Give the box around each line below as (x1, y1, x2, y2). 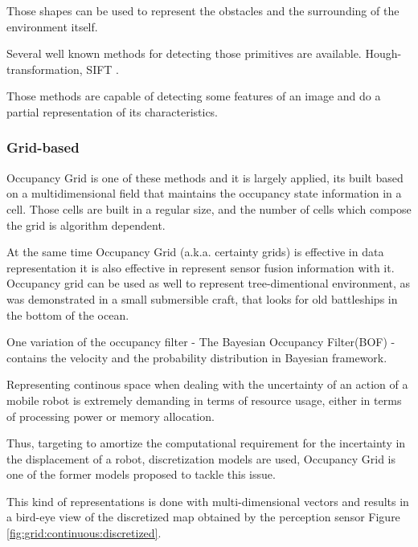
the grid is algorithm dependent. (6, 216, 166, 233)
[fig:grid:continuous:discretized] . (6, 525, 162, 541)
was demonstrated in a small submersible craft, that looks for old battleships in (6, 290, 398, 307)
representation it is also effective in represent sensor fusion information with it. (6, 259, 395, 276)
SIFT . (86, 60, 119, 77)
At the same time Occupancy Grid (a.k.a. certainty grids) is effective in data (6, 243, 384, 260)
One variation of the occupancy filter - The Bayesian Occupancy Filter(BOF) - (6, 333, 395, 350)
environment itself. (6, 18, 98, 35)
